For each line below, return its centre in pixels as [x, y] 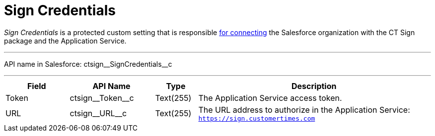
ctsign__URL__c [98, 113]
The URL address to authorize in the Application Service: [304, 110]
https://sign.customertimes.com [257, 118]
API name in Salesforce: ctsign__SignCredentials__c [88, 64]
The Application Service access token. [270, 98]
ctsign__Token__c [102, 98]
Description [314, 86]
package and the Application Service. [65, 41]
